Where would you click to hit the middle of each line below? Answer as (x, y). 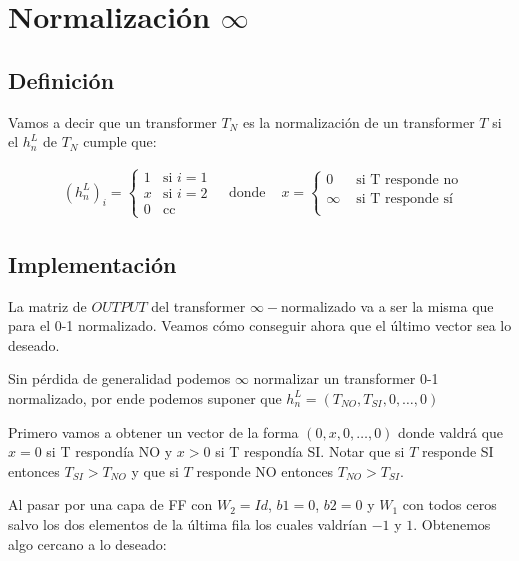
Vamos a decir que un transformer (112, 121)
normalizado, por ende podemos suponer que (145, 397)
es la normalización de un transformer (358, 121)
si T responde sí (404, 199)
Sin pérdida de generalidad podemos (119, 378)
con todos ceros (449, 504)
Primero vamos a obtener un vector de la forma (153, 431)
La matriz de (47, 305)
